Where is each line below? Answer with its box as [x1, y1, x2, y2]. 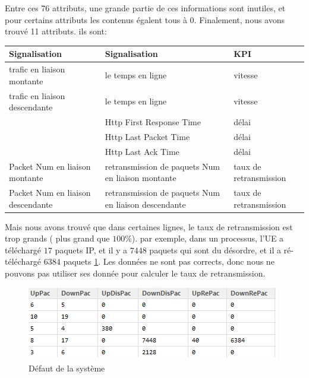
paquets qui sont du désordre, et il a [149, 243, 281, 256]
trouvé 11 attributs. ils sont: [5, 25, 107, 37]
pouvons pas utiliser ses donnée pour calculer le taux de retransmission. [5, 267, 266, 279]
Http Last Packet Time [105, 130, 190, 142]
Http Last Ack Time [105, 145, 179, 157]
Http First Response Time [105, 116, 201, 128]
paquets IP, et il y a [55, 243, 128, 256]
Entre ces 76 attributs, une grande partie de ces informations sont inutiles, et [5, 2, 286, 14]
